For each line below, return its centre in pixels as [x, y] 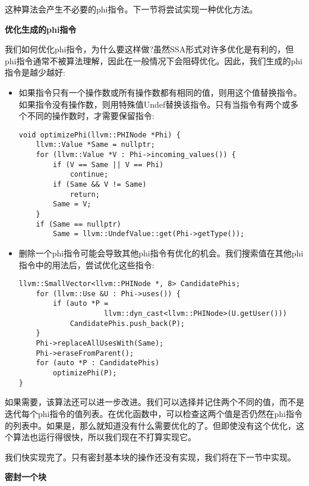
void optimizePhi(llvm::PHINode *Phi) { [100, 135]
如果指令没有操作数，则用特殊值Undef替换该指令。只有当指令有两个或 [154, 104]
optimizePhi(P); [85, 373]
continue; [89, 175]
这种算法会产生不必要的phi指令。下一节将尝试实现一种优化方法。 [131, 9]
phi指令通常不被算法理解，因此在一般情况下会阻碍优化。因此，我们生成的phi [154, 60]
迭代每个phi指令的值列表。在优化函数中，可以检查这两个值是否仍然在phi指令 [154, 413]
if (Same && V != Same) [100, 185]
